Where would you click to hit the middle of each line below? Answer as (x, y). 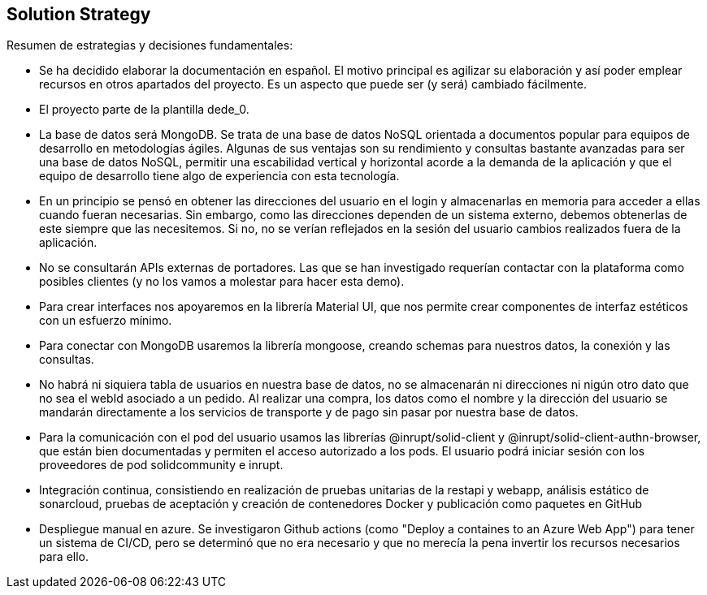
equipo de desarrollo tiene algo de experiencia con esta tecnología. (219, 176)
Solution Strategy (79, 14)
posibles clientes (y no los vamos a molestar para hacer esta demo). (222, 282)
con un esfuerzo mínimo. (106, 321)
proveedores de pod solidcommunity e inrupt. (161, 465)
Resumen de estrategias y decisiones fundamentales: (150, 45)
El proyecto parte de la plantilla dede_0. (144, 110)
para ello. (64, 557)
